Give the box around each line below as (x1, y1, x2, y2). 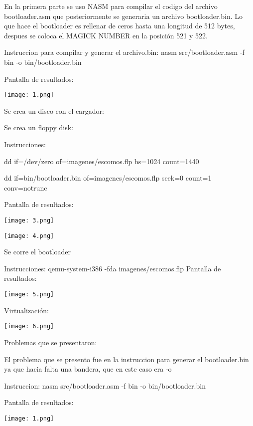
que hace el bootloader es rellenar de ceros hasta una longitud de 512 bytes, (4, 20, 235, 31)
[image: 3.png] (4, 216, 54, 224)
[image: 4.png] (4, 232, 54, 239)
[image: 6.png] (4, 323, 54, 330)
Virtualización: (4, 305, 49, 315)
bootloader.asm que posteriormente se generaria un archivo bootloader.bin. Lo (4, 10, 243, 21)
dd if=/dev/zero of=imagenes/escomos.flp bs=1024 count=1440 (4, 156, 199, 166)
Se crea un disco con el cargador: (4, 105, 104, 116)
